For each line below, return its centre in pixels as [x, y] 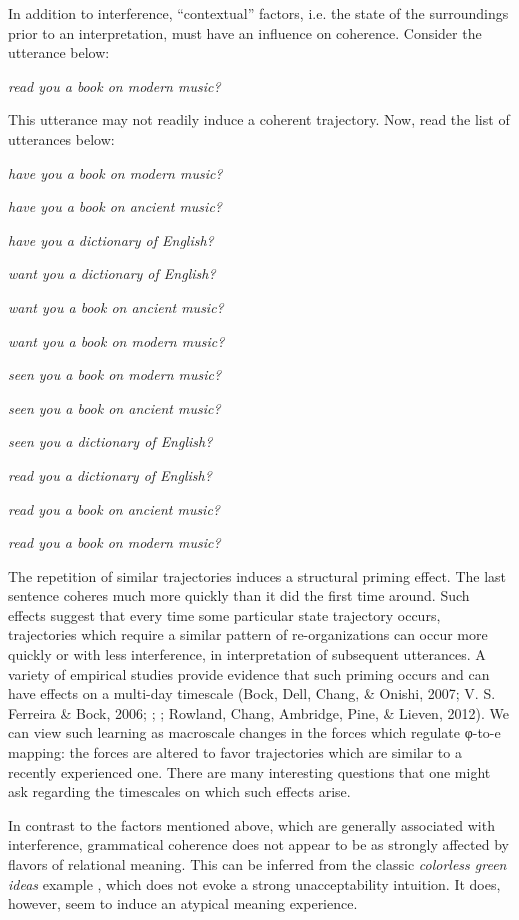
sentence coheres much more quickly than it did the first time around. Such [239, 595]
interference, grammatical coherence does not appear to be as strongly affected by [258, 844]
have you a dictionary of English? [111, 239]
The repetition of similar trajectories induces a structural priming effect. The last [257, 575]
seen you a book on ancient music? [114, 407]
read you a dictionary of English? [110, 474]
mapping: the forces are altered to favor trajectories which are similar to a [235, 752]
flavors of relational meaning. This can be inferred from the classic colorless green [257, 864]
